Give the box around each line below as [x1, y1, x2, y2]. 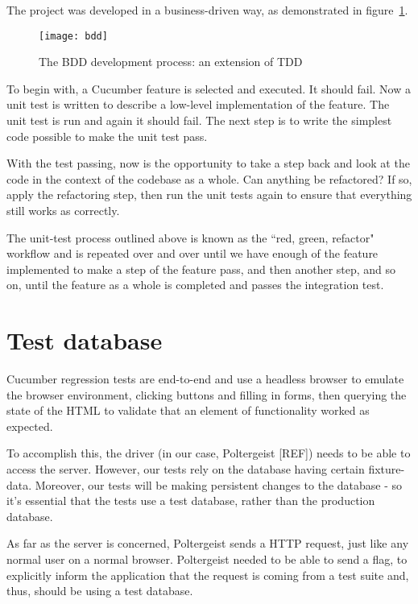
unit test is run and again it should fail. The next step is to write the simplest [6, 112, 392, 129]
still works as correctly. [6, 202, 120, 218]
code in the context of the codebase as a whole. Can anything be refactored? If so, [6, 170, 412, 187]
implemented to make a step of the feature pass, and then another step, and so [6, 260, 396, 277]
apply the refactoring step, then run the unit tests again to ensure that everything [6, 186, 412, 203]
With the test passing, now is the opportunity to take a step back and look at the [6, 155, 410, 172]
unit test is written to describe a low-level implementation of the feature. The [6, 96, 390, 113]
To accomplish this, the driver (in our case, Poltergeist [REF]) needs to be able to [6, 445, 411, 461]
